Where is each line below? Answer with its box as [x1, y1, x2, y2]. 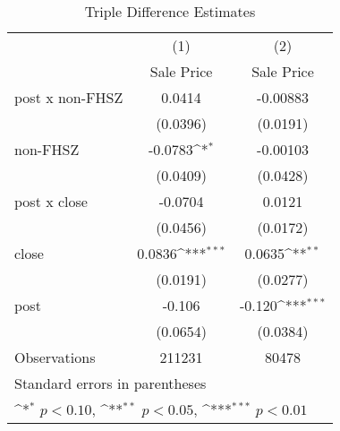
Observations [14, 347, 96, 367]
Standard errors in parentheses [14, 373, 207, 393]
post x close [14, 191, 88, 211]
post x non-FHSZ [14, 87, 123, 108]
